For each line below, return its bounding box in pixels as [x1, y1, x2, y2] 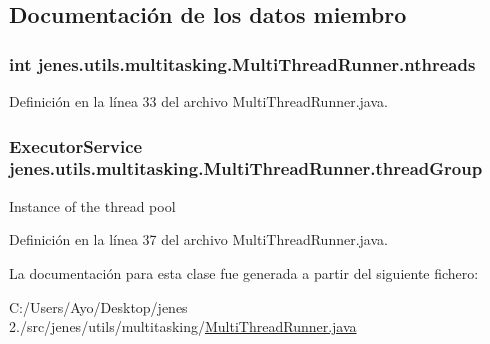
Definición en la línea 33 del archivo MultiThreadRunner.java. [9, 91, 388, 111]
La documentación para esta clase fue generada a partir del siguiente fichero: [9, 262, 479, 283]
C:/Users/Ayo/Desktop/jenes [9, 296, 188, 317]
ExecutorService [9, 133, 143, 158]
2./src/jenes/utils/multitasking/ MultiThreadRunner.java [9, 316, 357, 337]
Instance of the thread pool [9, 195, 176, 216]
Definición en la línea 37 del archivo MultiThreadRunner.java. [9, 229, 388, 250]
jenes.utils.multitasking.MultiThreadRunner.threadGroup [9, 156, 483, 181]
